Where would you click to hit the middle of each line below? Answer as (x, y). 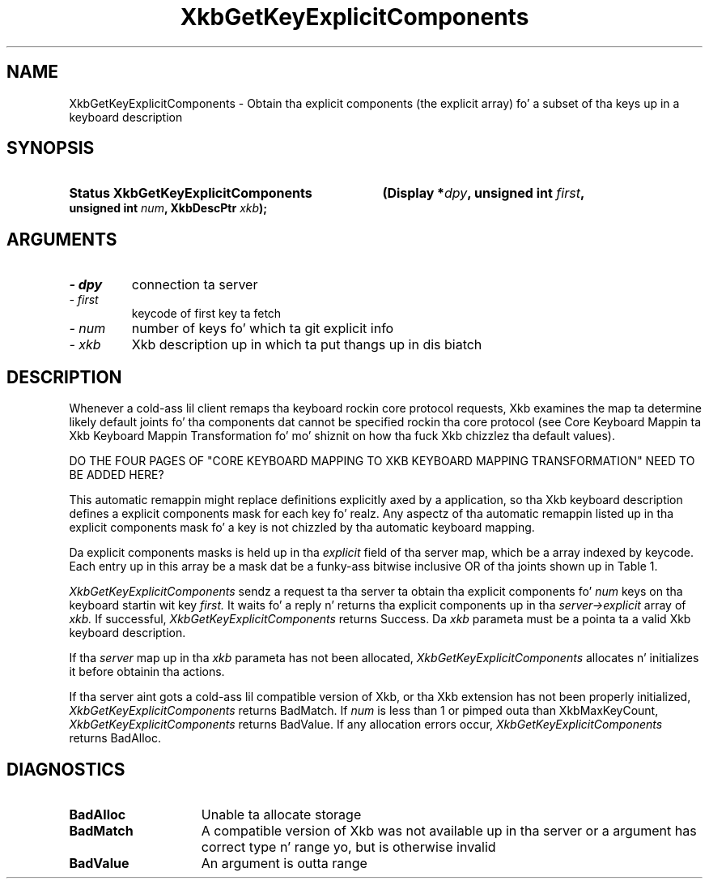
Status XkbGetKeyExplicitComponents (191, 193)
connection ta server (195, 285)
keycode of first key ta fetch (206, 314)
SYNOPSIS (51, 148)
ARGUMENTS (62, 239)
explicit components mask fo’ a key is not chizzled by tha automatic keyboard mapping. (302, 528)
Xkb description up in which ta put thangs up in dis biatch (307, 345)
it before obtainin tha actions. (147, 672)
